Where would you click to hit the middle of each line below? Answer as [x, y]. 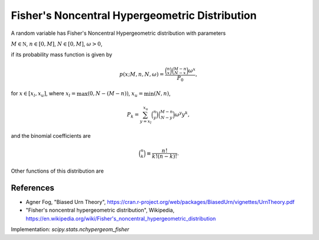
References [32, 188]
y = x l [146, 121]
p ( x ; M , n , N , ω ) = [142, 74]
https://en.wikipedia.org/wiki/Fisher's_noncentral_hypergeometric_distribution [121, 218]
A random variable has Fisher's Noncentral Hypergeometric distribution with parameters [118, 33]
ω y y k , [182, 114]
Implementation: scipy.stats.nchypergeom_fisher [70, 229]
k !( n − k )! [164, 156]
